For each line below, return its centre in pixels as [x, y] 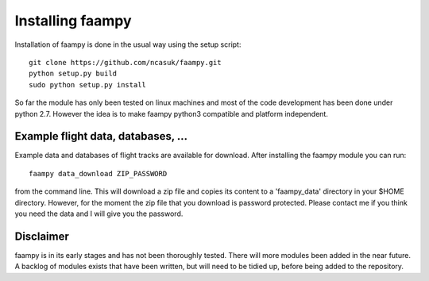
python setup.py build [73, 74]
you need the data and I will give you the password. [99, 214]
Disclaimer [42, 236]
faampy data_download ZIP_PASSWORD [98, 173]
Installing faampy [73, 21]
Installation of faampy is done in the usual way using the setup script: [128, 44]
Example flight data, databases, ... [101, 136]
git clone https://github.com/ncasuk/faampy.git [125, 62]
